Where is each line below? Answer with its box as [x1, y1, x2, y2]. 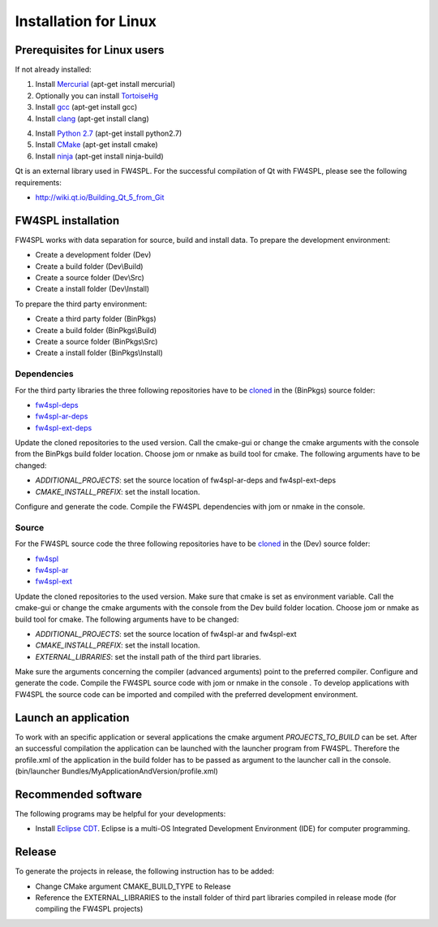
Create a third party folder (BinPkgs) [35, 314, 157, 324]
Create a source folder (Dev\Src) [35, 273, 145, 283]
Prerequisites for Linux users [15, 43, 165, 57]
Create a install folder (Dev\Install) [35, 284, 150, 294]
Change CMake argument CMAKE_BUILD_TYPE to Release [35, 882, 231, 891]
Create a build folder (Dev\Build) [35, 261, 144, 271]
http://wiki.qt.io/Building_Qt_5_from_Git [35, 192, 165, 202]
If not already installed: [15, 65, 92, 75]
